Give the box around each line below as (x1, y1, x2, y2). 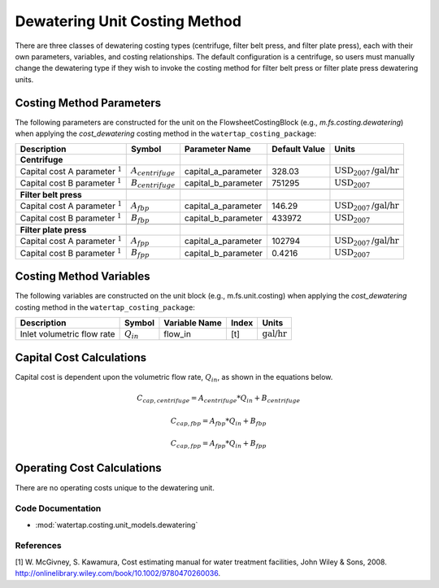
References (15, 540, 62, 551)
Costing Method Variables (15, 269, 150, 284)
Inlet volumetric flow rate (20, 329, 115, 340)
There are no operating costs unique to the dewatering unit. (15, 482, 215, 492)
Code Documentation (15, 503, 102, 514)
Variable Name (163, 317, 223, 329)
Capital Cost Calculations (15, 351, 146, 364)
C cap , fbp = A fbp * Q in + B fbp (171, 416, 267, 427)
